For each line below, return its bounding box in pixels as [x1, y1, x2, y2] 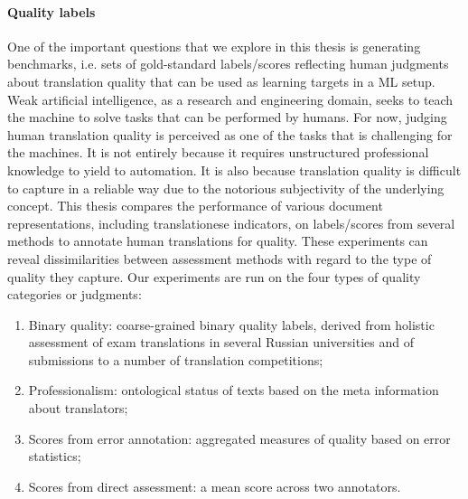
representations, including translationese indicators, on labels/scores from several [7, 213, 455, 232]
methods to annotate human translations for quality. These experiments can [7, 231, 428, 250]
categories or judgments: [7, 285, 142, 304]
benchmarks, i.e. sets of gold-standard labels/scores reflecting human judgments [7, 54, 449, 73]
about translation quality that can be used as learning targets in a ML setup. [7, 71, 435, 90]
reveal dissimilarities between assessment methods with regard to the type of [7, 249, 432, 268]
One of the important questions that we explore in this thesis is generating [7, 36, 421, 55]
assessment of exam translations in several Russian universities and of [28, 333, 414, 352]
